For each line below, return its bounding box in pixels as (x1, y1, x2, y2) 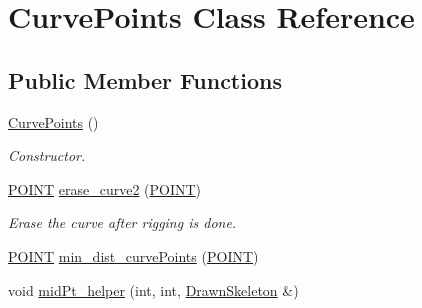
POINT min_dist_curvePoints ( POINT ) (8, 245, 259, 266)
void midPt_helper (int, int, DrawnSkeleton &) (8, 279, 299, 300)
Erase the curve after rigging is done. (8, 212, 237, 233)
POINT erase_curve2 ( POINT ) (8, 178, 202, 199)
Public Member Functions (8, 64, 282, 95)
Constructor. (8, 145, 86, 166)
